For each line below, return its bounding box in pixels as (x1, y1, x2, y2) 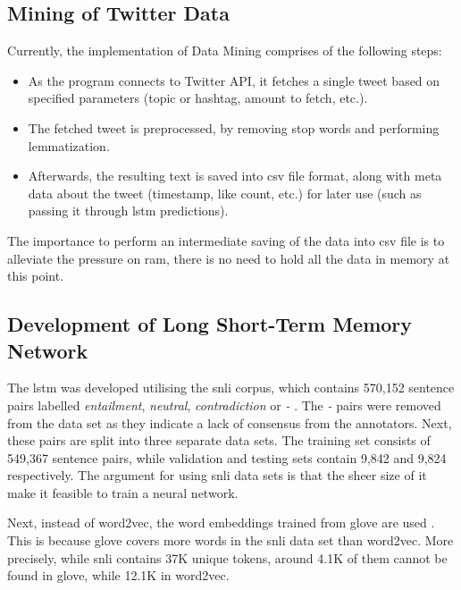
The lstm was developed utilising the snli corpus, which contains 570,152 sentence (7, 378, 455, 397)
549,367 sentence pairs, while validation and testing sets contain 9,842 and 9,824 (7, 448, 447, 467)
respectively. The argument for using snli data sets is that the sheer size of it (7, 466, 427, 485)
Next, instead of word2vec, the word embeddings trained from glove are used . (7, 513, 435, 532)
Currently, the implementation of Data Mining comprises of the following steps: (7, 41, 442, 60)
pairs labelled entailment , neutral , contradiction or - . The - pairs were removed (7, 395, 441, 414)
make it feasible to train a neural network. (7, 483, 239, 501)
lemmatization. (28, 136, 110, 155)
